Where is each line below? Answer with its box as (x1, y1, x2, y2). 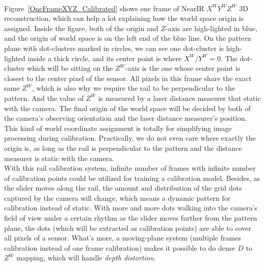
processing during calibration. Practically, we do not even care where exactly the (4, 132, 256, 143)
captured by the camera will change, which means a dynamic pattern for (4, 192, 231, 203)
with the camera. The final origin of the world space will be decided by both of (4, 102, 251, 113)
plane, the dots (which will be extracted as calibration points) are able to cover (4, 222, 251, 233)
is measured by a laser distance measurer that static (98, 92, 261, 103)
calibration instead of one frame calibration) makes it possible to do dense (4, 242, 235, 253)
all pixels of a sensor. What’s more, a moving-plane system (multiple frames (4, 232, 241, 243)
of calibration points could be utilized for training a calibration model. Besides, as (4, 172, 260, 183)
